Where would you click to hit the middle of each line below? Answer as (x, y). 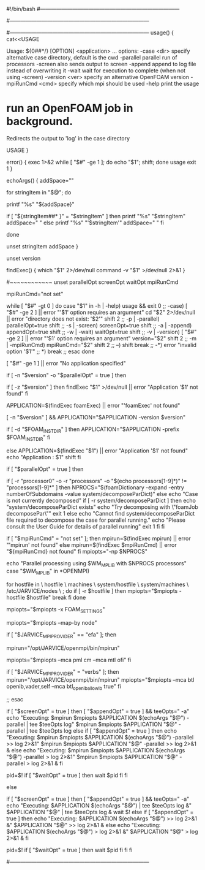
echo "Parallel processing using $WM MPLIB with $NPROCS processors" (96, 564)
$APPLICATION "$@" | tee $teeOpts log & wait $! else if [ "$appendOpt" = (100, 812)
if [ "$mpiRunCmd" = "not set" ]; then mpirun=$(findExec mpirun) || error (99, 538)
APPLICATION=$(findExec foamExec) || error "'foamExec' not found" (93, 405)
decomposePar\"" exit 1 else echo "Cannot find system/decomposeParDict (100, 513)
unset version (24, 258)
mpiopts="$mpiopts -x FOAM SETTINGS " (56, 610)
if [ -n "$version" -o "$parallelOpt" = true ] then (66, 375)
